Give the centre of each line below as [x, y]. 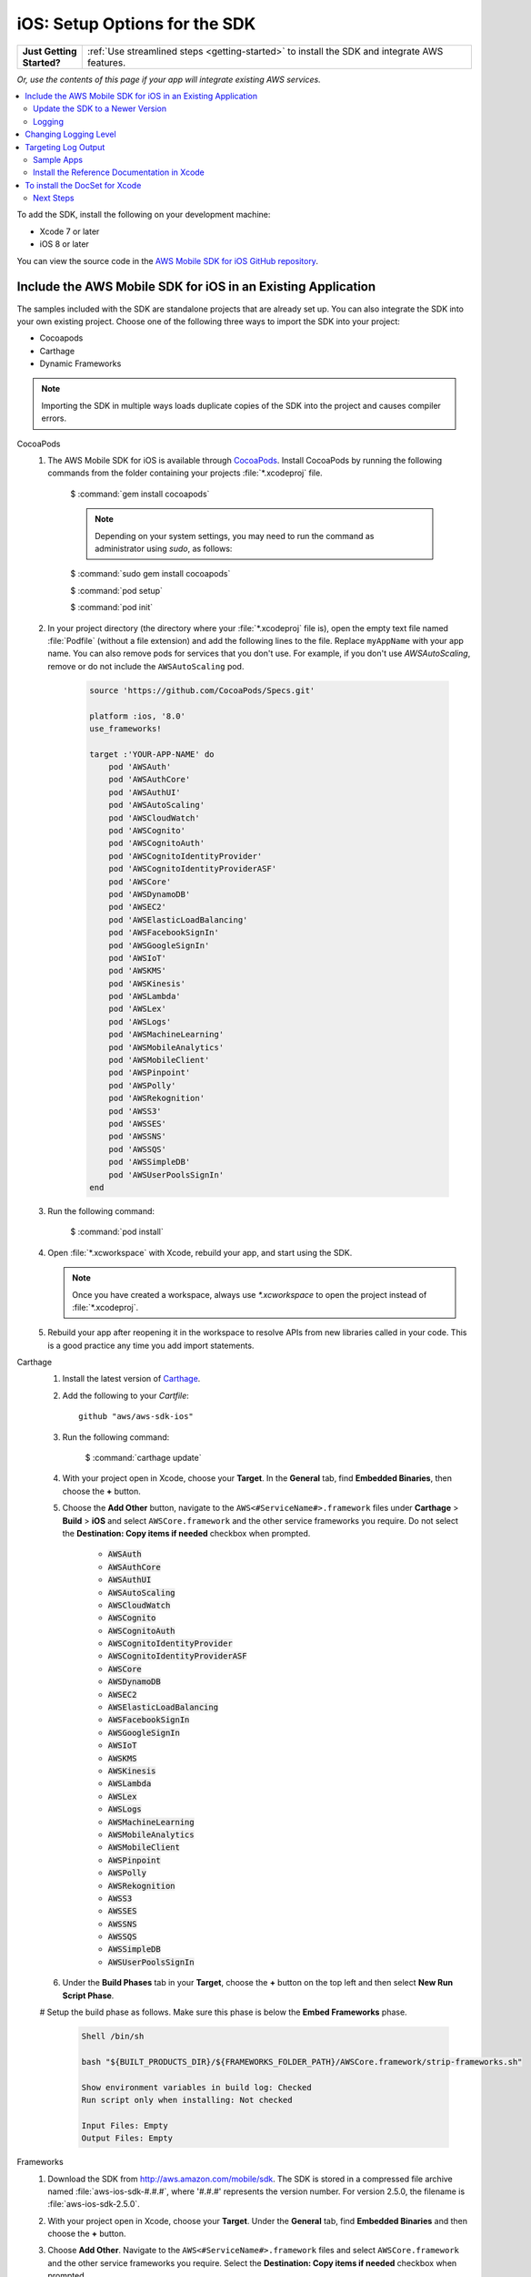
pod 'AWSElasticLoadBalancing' [178, 919]
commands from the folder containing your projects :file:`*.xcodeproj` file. [185, 473]
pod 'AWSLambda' [145, 996]
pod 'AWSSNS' [138, 1137]
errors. [54, 418]
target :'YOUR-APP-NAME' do [152, 754]
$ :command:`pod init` [112, 608]
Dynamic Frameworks [80, 363]
